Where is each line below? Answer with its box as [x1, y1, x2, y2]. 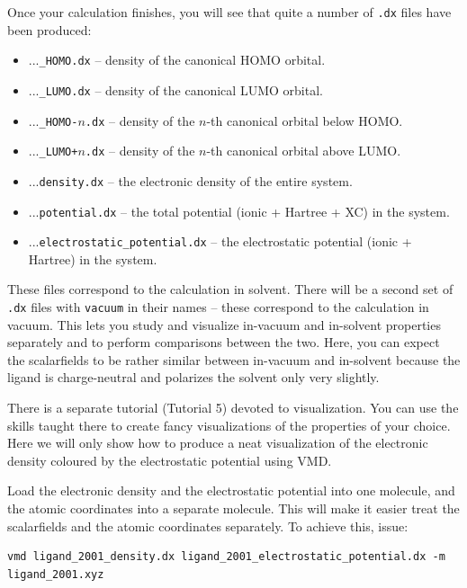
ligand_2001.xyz [7, 567, 104, 581]
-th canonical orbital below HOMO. [206, 111, 403, 129]
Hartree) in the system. [28, 249, 157, 268]
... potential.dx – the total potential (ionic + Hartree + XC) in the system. [28, 201, 450, 220]
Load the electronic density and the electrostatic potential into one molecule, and [7, 481, 455, 500]
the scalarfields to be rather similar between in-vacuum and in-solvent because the [7, 350, 461, 369]
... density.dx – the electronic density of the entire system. [28, 171, 353, 190]
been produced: [7, 20, 92, 39]
